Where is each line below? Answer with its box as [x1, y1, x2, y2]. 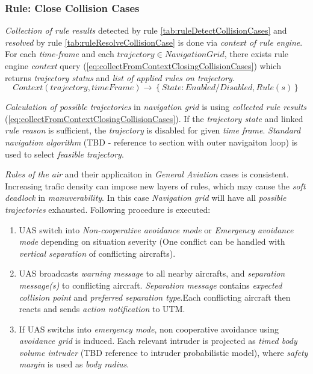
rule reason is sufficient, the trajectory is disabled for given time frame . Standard [5, 124, 301, 136]
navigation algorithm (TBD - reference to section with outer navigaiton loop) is [5, 135, 298, 148]
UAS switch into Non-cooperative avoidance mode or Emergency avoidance [19, 223, 294, 236]
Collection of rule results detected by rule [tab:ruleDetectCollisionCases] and [5, 24, 287, 37]
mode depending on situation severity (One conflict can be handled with [19, 235, 285, 248]
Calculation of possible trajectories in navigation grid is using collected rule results [5, 100, 307, 113]
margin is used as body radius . [19, 358, 129, 370]
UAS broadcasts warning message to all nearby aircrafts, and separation [19, 267, 285, 280]
